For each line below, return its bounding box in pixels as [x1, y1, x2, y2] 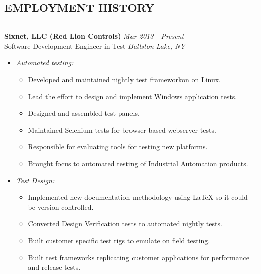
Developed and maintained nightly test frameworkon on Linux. [28, 74, 221, 84]
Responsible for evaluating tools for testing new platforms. [28, 141, 208, 152]
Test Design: [16, 175, 55, 185]
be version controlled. [28, 201, 94, 212]
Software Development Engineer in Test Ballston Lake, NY [4, 40, 185, 51]
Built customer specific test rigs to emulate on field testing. [28, 235, 210, 245]
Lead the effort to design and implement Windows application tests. [28, 91, 237, 101]
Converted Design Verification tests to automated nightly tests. [28, 218, 222, 229]
